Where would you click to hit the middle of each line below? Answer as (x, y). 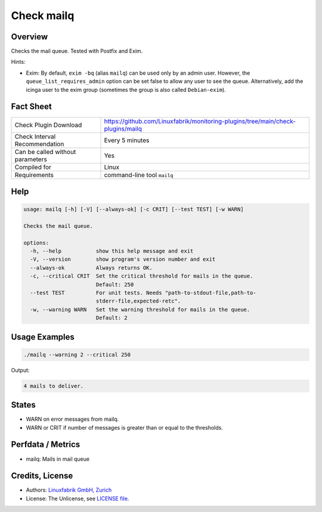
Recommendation (39, 144)
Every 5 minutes (127, 140)
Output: (20, 370)
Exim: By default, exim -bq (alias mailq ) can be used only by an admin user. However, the (138, 73)
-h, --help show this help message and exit (112, 251)
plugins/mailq (123, 128)
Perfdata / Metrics (46, 445)
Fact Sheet (31, 107)
